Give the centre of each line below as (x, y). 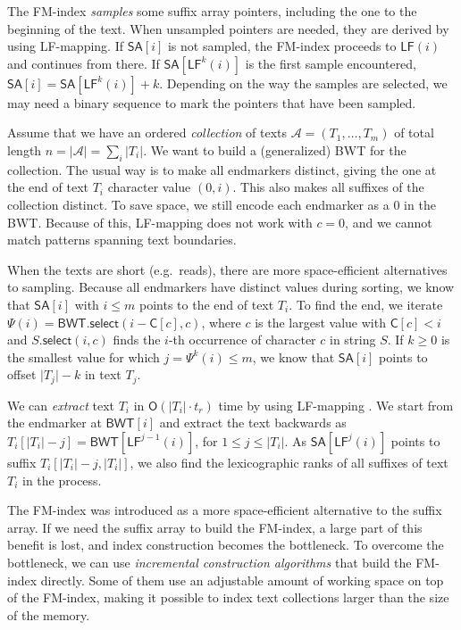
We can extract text (61, 405)
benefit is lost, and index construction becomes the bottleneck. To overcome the (226, 545)
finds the (137, 340)
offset (22, 374)
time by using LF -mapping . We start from (336, 405)
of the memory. (49, 614)
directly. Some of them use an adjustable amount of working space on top (242, 580)
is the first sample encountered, (331, 63)
